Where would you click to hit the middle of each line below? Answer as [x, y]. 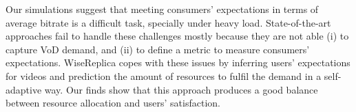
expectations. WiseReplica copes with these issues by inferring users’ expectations [178, 62]
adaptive [24, 89]
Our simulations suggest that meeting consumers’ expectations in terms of [162, 9]
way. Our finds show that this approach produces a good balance [181, 89]
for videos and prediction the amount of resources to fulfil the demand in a [164, 75]
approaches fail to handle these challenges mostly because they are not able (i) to [177, 36]
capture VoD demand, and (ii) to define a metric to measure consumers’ [158, 49]
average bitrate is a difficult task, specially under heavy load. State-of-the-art [168, 22]
